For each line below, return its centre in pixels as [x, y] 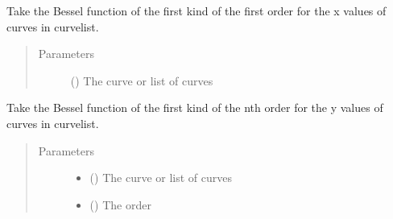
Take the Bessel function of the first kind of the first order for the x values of [196, 10]
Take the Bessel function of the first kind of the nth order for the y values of [195, 107]
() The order [120, 204]
